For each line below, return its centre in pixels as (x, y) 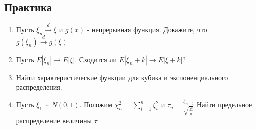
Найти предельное (225, 105)
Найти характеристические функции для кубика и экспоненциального (122, 77)
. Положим (96, 105)
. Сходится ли (96, 59)
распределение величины (54, 120)
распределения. (39, 87)
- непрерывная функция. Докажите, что (147, 29)
